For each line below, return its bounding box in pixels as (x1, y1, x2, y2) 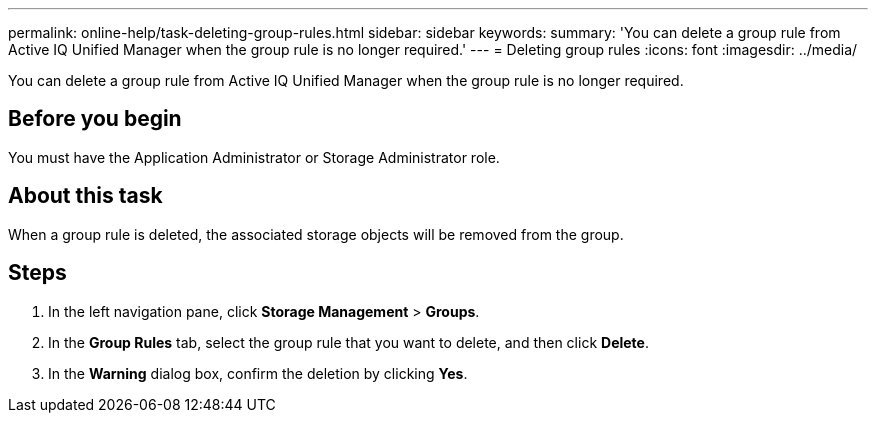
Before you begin (8, 106, 182, 132)
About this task (8, 183, 163, 209)
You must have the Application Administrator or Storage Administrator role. (8, 148, 500, 166)
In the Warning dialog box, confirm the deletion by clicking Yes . (48, 364, 468, 382)
